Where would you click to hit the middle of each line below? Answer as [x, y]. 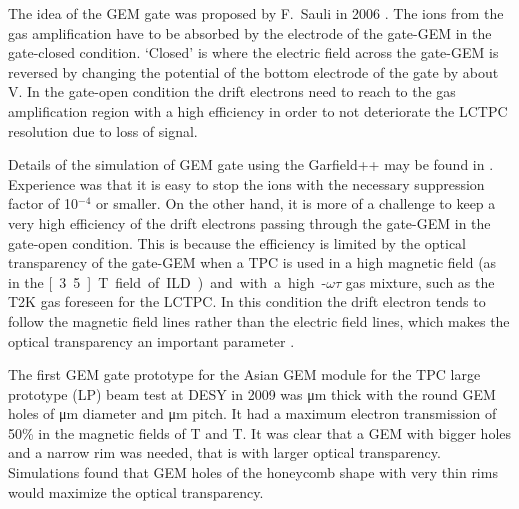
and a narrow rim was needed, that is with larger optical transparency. [224, 452]
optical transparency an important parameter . [151, 340]
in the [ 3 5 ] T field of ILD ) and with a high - [167, 281]
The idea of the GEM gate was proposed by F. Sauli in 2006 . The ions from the [256, 13]
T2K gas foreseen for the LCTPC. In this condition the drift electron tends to [247, 301]
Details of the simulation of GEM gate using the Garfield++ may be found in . [251, 164]
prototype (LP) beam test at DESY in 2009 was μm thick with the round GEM [252, 393]
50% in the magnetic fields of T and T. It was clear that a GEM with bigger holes [260, 432]
